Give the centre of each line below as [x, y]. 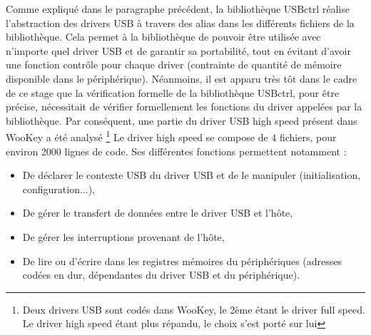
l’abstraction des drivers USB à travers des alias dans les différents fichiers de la [180, 22]
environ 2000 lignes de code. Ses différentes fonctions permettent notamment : [176, 151]
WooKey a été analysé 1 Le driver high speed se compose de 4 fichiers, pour [171, 136]
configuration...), [59, 189]
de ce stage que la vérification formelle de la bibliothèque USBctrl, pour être [173, 92]
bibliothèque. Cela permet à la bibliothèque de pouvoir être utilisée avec [163, 37]
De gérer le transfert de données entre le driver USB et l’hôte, [158, 213]
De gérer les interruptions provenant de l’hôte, [123, 236]
